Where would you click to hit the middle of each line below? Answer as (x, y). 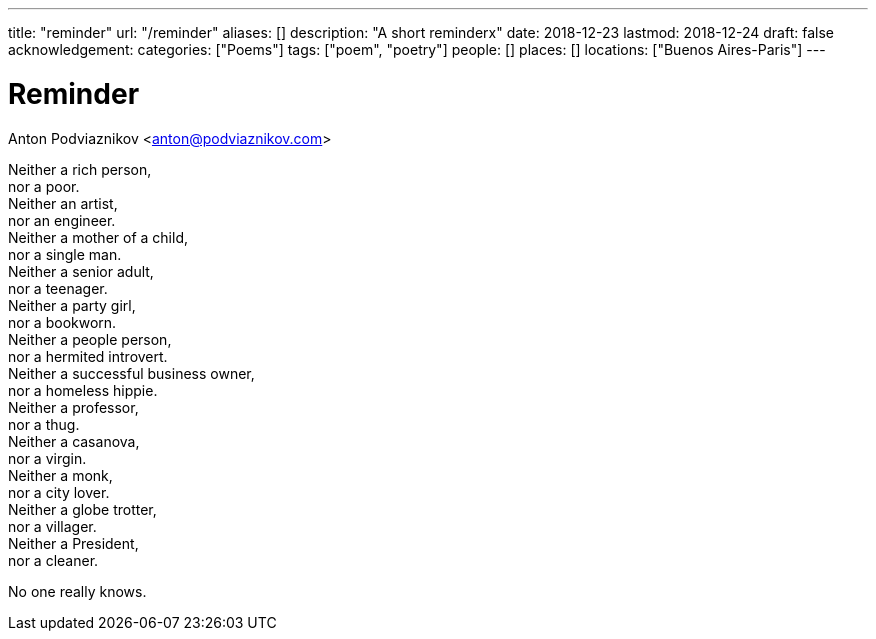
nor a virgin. (47, 458)
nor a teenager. (58, 288)
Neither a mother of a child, (98, 237)
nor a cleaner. (53, 560)
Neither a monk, (60, 475)
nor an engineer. (62, 220)
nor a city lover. (59, 492)
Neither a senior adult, (81, 271)
